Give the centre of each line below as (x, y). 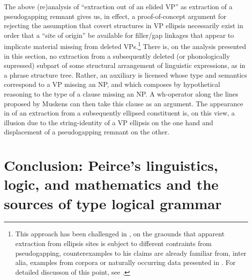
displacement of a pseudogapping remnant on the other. (87, 132)
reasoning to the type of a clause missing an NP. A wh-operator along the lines (121, 94)
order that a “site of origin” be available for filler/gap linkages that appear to (119, 35)
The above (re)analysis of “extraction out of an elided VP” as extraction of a (118, 6)
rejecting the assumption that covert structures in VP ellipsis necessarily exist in (124, 25)
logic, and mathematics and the (111, 184)
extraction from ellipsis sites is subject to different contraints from (113, 243)
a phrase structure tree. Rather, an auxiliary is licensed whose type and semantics (126, 74)
